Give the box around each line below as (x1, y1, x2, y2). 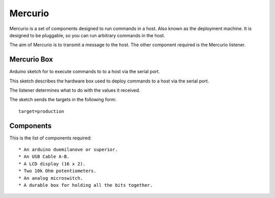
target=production (18, 108, 65, 114)
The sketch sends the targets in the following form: (9, 97, 117, 103)
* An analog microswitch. (18, 175, 84, 181)
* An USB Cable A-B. (18, 154, 70, 160)
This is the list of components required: (9, 135, 92, 141)
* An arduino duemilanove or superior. (18, 147, 118, 153)
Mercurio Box (9, 55, 53, 64)
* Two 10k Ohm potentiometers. (18, 168, 97, 174)
